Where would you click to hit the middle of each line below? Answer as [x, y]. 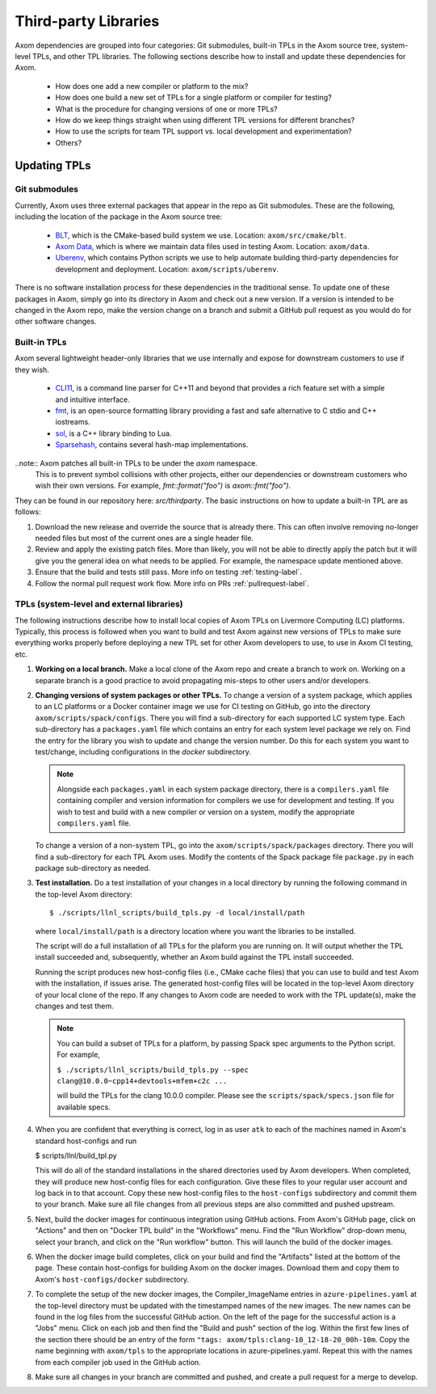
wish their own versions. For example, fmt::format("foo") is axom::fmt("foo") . [163, 486]
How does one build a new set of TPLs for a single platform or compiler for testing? [194, 98]
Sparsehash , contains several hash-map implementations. [152, 445]
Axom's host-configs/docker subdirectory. [112, 1279]
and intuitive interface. [92, 399]
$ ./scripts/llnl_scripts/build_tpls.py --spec [153, 1070]
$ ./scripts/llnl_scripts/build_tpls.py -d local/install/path [177, 913]
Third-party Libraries [87, 21]
